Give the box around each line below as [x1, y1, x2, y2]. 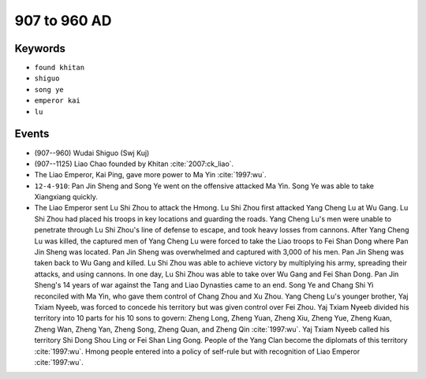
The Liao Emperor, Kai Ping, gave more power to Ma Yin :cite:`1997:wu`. [34, 170, 267, 180]
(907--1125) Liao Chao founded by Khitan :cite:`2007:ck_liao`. [34, 158, 234, 169]
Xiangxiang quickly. [34, 192, 99, 202]
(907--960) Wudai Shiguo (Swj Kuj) [34, 148, 150, 158]
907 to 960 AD [14, 12, 112, 29]
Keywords [14, 42, 66, 55]
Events [14, 127, 50, 141]
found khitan [34, 63, 85, 72]
